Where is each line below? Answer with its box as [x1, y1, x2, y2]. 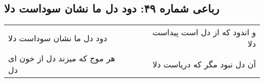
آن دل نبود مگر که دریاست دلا [152, 58, 256, 70]
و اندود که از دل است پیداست [152, 26, 256, 38]
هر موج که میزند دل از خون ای [8, 52, 115, 64]
